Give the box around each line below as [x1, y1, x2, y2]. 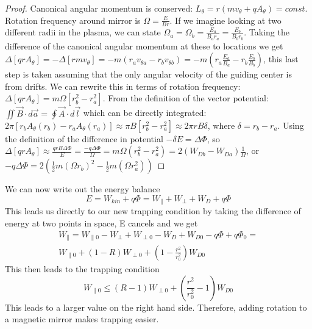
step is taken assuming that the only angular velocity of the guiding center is [5, 68, 292, 81]
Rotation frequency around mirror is [5, 13, 141, 26]
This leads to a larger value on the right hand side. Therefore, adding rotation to [5, 300, 307, 313]
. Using [277, 118, 304, 131]
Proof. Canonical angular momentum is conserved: [5, 2, 193, 14]
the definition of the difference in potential [5, 132, 163, 145]
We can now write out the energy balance [5, 183, 160, 195]
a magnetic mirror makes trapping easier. [5, 313, 159, 325]
